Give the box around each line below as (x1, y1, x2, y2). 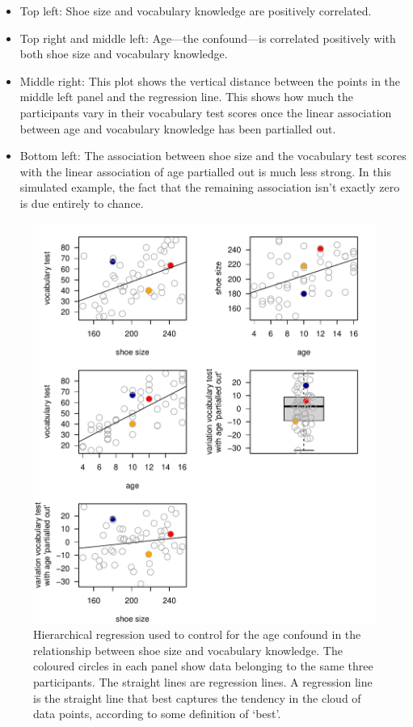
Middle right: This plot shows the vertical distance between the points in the (19, 72, 401, 89)
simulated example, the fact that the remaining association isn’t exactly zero (19, 179, 400, 196)
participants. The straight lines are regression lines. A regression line (33, 673, 373, 690)
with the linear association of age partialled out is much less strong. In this (19, 163, 391, 180)
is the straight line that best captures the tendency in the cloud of (33, 689, 361, 706)
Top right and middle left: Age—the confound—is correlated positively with (19, 29, 396, 46)
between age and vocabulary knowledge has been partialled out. (19, 120, 336, 137)
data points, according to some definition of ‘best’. (33, 705, 281, 722)
